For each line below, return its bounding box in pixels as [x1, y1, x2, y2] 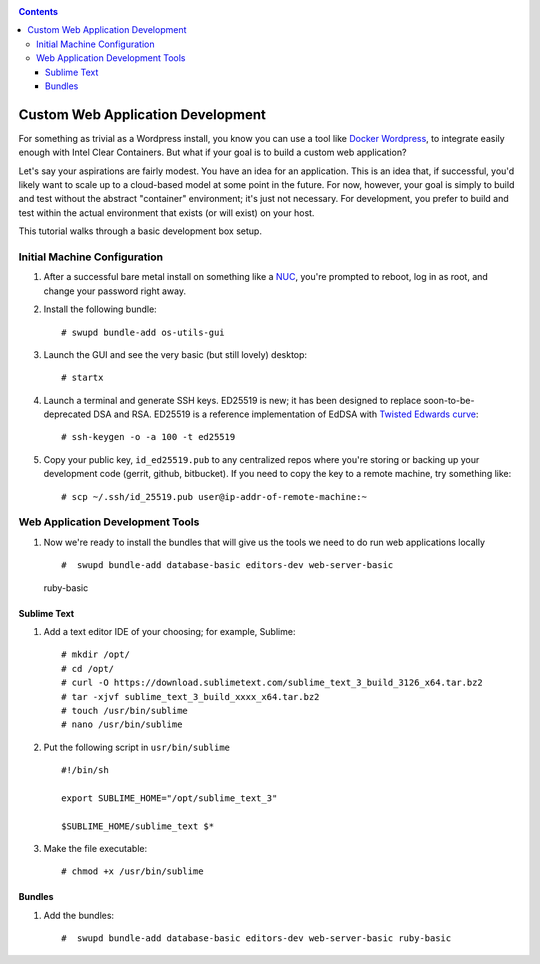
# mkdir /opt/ [61, 649, 130, 660]
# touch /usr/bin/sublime [61, 705, 189, 716]
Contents [18, 6, 59, 17]
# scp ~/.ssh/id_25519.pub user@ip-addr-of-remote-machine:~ [61, 491, 367, 502]
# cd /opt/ [61, 663, 115, 674]
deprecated [43, 408, 92, 420]
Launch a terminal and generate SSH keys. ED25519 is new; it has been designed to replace [43, 394, 422, 406]
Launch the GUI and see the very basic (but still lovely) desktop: [43, 348, 308, 360]
